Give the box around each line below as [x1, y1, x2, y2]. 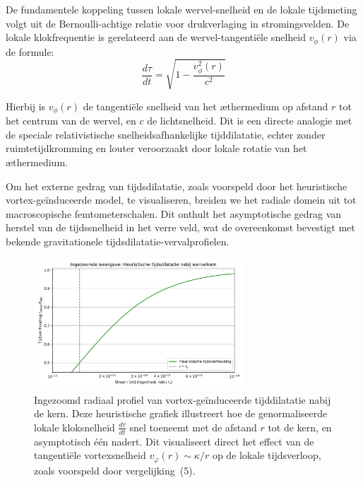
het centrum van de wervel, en [6, 113, 136, 128]
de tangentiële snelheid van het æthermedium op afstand [83, 98, 328, 113]
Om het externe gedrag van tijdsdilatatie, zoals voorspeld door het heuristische [6, 178, 347, 193]
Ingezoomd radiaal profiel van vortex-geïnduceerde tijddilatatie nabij [34, 392, 331, 407]
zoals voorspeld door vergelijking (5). [34, 462, 196, 477]
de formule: [6, 44, 54, 59]
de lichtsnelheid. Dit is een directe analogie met [147, 113, 352, 128]
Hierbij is [6, 98, 46, 113]
